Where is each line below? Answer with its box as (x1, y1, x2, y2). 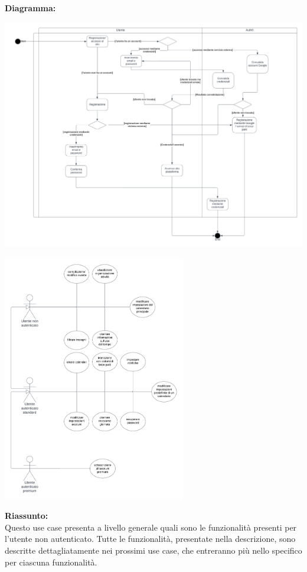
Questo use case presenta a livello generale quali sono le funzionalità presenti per (5, 521, 297, 533)
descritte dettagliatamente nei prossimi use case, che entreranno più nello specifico (5, 544, 302, 556)
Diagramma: (5, 2, 56, 14)
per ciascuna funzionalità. (5, 555, 97, 568)
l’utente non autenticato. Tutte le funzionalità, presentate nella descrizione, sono (5, 532, 296, 545)
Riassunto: (5, 509, 48, 522)
